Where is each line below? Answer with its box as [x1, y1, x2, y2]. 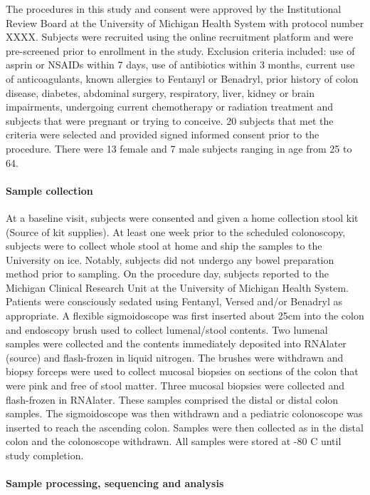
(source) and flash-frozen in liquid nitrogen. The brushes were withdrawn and [6, 349, 344, 364]
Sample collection [6, 183, 93, 198]
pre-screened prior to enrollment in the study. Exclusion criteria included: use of [6, 43, 355, 58]
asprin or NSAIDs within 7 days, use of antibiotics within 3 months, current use [6, 57, 355, 72]
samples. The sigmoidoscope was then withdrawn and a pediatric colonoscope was [6, 406, 363, 421]
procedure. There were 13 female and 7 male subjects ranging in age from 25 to [6, 141, 352, 155]
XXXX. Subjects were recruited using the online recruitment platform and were [6, 29, 354, 44]
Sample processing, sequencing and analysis [6, 476, 224, 491]
